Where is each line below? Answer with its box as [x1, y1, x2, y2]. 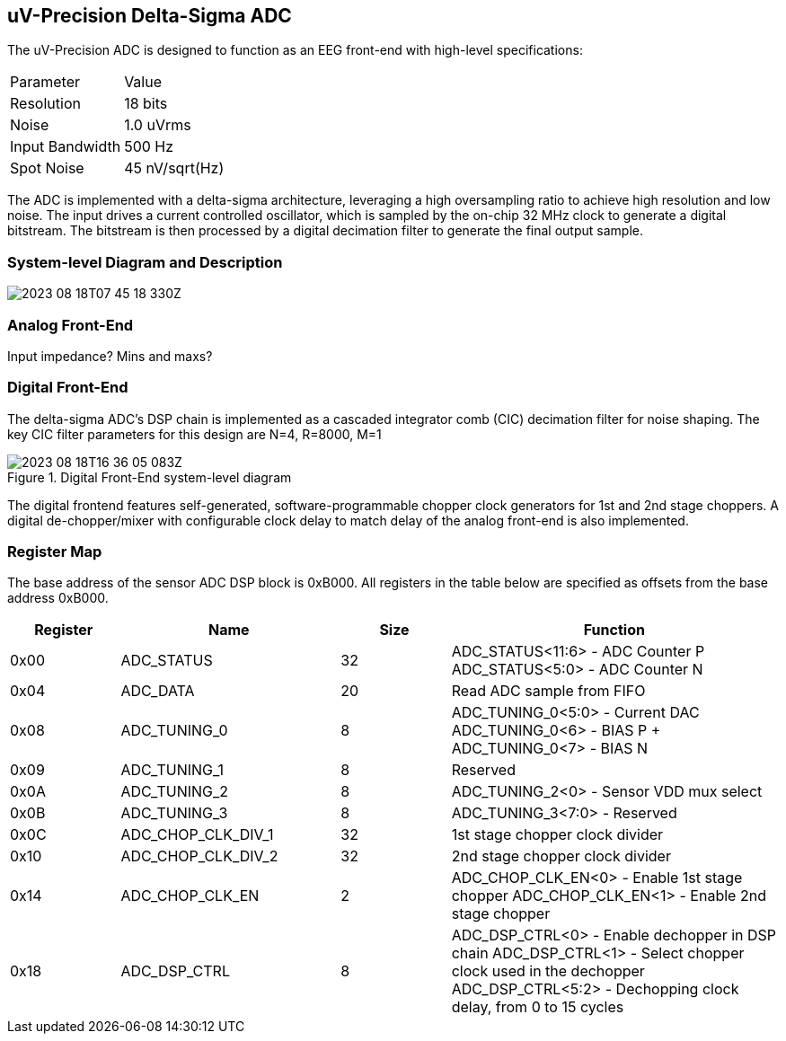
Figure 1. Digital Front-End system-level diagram [7, 469, 292, 485]
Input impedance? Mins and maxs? [7, 348, 213, 364]
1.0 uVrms [124, 116, 191, 135]
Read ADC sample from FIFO [451, 682, 646, 701]
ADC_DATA [120, 682, 195, 701]
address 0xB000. [7, 590, 109, 606]
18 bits [124, 94, 168, 113]
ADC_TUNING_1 [120, 761, 225, 780]
